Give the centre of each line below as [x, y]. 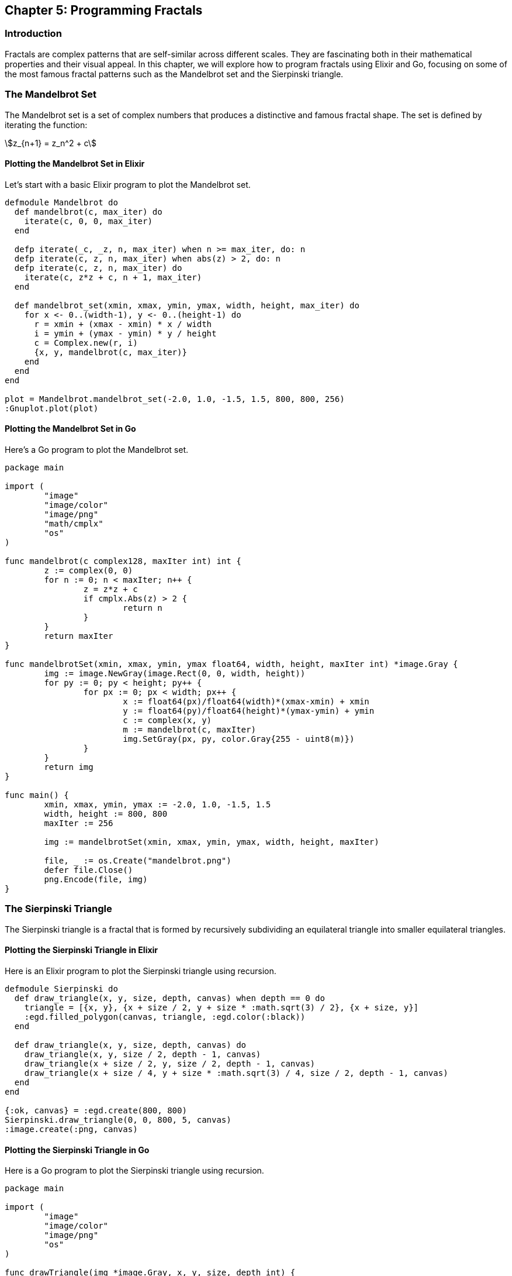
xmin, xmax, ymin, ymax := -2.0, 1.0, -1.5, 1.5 [158, 804]
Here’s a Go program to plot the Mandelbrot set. [97, 449]
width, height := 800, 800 [106, 814]
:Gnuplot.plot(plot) [52, 408]
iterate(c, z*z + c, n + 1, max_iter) [113, 277]
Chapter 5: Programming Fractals [104, 10]
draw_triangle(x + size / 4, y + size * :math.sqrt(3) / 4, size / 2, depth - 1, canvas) [236, 1073]
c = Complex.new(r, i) [86, 343]
